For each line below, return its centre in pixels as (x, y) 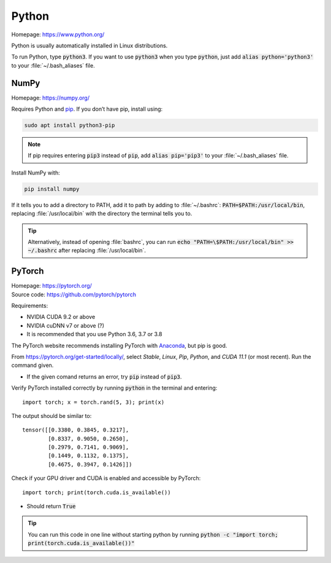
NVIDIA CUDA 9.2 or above (61, 317)
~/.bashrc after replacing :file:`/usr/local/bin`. (87, 250)
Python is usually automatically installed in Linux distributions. (89, 45)
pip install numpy (52, 189)
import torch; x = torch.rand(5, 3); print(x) (93, 402)
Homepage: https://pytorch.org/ (51, 286)
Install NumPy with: (36, 173)
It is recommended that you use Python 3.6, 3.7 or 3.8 (94, 334)
